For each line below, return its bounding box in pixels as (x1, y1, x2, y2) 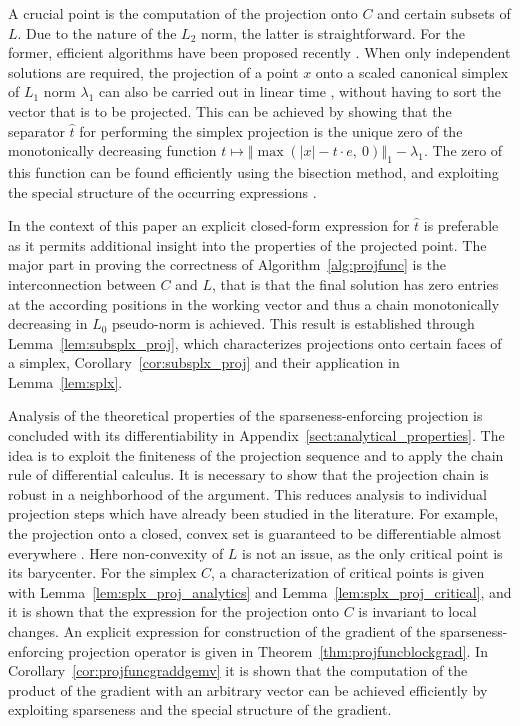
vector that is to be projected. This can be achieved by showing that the (8, 100, 452, 121)
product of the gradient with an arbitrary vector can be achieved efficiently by (8, 679, 488, 700)
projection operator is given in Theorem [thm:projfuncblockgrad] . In (68, 640, 488, 661)
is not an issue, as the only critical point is (242, 542, 503, 563)
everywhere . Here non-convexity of (8, 542, 224, 563)
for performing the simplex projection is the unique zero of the (79, 120, 463, 141)
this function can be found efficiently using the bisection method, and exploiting (8, 161, 499, 182)
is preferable (423, 215, 499, 236)
